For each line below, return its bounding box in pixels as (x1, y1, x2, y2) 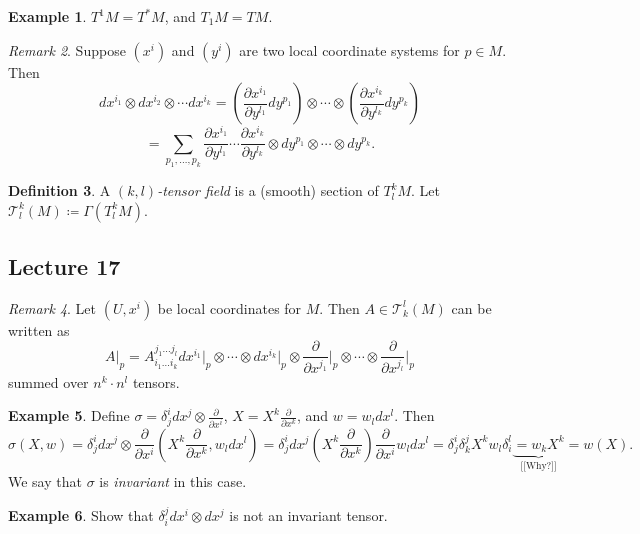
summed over (8, 371, 89, 392)
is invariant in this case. (99, 471, 247, 492)
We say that (8, 471, 82, 492)
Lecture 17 (8, 251, 121, 282)
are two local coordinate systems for (239, 39, 460, 60)
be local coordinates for (157, 297, 302, 318)
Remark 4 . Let (8, 297, 97, 318)
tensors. (132, 371, 180, 392)
